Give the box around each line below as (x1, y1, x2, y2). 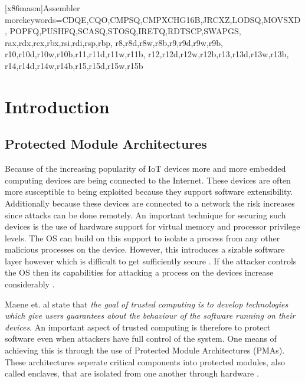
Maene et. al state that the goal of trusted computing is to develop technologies (5, 297, 288, 310)
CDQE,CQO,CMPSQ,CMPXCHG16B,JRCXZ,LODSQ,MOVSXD (62, 13, 301, 25)
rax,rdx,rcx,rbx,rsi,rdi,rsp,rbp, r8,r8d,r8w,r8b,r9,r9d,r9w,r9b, (5, 36, 224, 48)
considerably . (5, 278, 55, 290)
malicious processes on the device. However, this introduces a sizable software (5, 243, 285, 256)
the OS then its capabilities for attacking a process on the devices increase (5, 266, 274, 279)
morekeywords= (5, 13, 63, 25)
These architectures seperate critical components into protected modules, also (5, 355, 286, 368)
